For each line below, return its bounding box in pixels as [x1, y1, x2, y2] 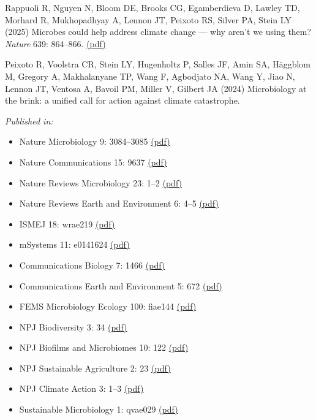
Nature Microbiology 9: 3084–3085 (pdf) [19, 135, 170, 148]
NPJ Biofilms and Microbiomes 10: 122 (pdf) [19, 341, 189, 354]
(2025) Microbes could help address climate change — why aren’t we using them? [5, 25, 312, 38]
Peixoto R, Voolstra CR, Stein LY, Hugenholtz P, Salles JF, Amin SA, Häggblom [5, 58, 310, 71]
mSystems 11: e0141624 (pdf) [19, 238, 130, 251]
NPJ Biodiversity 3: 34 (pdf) [19, 320, 127, 333]
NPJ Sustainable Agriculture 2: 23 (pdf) [19, 361, 171, 374]
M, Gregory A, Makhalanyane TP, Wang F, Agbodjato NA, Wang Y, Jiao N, [5, 69, 295, 82]
